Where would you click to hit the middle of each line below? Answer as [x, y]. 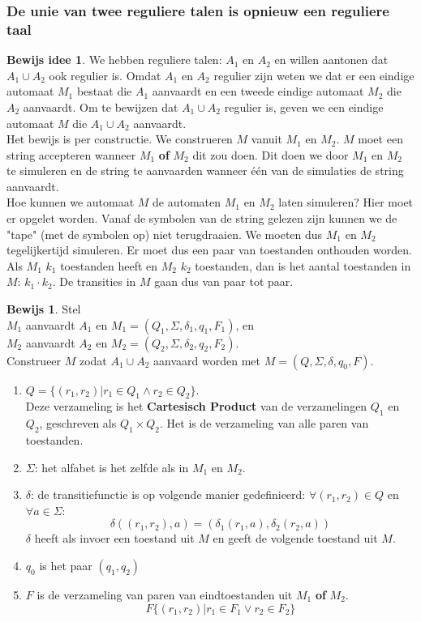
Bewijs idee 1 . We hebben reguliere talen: [114, 60]
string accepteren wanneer [71, 154]
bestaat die [104, 91]
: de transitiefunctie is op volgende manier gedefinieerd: [168, 494]
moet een [380, 139]
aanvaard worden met [207, 360]
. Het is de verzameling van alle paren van [264, 423]
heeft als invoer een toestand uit [114, 538]
